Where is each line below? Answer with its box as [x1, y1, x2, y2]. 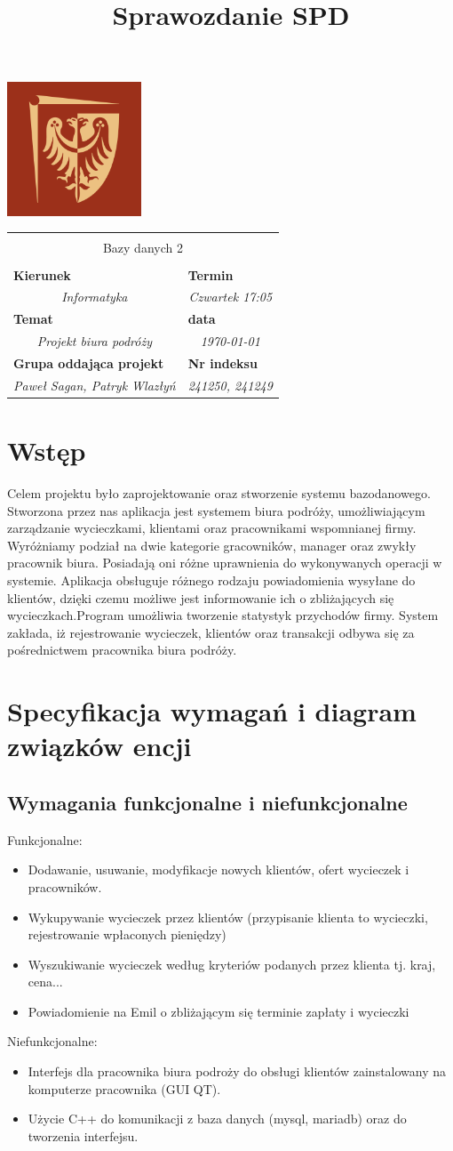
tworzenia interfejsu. [28, 1126, 139, 1145]
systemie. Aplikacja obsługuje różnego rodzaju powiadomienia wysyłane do [7, 570, 416, 589]
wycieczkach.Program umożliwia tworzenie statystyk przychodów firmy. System [7, 606, 439, 624]
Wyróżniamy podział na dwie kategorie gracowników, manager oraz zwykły [7, 535, 417, 554]
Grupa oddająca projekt [13, 353, 164, 372]
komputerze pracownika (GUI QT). [28, 1079, 221, 1098]
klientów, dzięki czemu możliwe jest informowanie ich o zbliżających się [7, 588, 394, 607]
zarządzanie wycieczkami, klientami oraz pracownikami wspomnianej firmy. [7, 519, 417, 537]
